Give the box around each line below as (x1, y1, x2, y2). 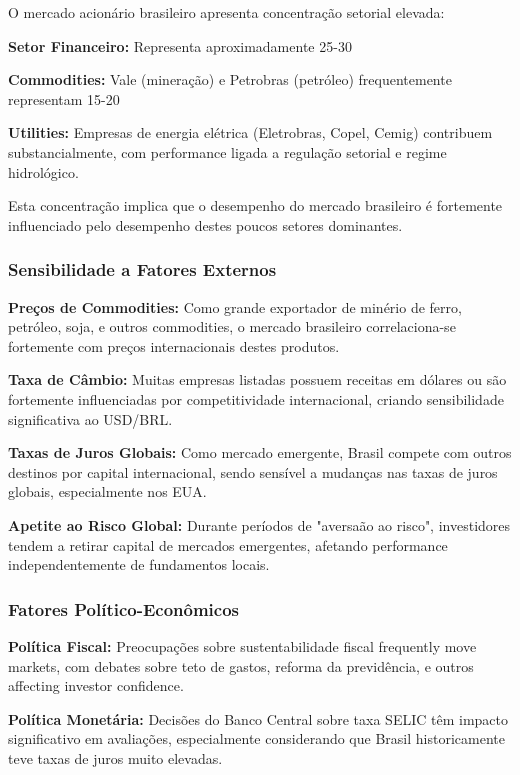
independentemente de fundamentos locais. (8, 554, 270, 575)
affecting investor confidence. (8, 675, 184, 696)
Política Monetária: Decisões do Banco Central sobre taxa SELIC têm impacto (8, 708, 509, 729)
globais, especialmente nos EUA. (8, 481, 207, 502)
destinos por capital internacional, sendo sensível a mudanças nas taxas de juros (8, 461, 498, 482)
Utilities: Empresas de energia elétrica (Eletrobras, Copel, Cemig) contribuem (8, 122, 493, 143)
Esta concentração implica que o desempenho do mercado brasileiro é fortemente (8, 195, 503, 216)
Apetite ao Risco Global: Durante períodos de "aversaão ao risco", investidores (8, 514, 511, 535)
